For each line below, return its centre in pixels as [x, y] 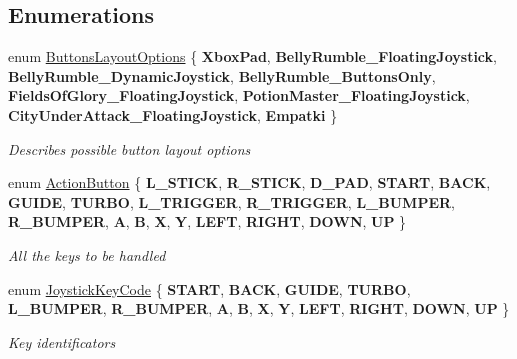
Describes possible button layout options [129, 148]
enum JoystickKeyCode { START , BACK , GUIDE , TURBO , [209, 288]
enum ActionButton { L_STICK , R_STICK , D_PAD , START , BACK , [249, 182]
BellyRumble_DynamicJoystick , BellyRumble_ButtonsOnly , [222, 75]
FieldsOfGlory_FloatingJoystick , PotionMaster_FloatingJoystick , [239, 95]
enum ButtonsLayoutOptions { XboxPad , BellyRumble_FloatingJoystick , [252, 56]
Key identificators [62, 341]
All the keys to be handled [87, 254]
